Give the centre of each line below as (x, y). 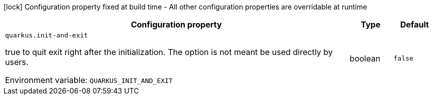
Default (414, 24)
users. (17, 62)
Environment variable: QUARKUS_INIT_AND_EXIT (89, 80)
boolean (365, 58)
